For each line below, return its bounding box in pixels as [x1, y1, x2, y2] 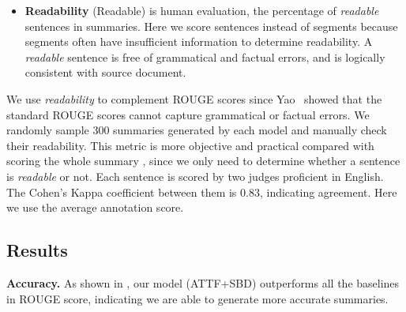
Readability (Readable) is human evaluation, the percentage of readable [24, 2, 379, 18]
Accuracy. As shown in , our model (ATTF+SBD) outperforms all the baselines [6, 274, 400, 291]
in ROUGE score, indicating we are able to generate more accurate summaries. [6, 290, 389, 306]
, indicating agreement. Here [259, 183, 397, 200]
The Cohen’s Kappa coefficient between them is [6, 183, 237, 200]
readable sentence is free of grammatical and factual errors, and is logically [24, 48, 385, 65]
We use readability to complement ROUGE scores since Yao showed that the [6, 90, 382, 107]
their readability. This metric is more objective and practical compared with [6, 137, 374, 153]
